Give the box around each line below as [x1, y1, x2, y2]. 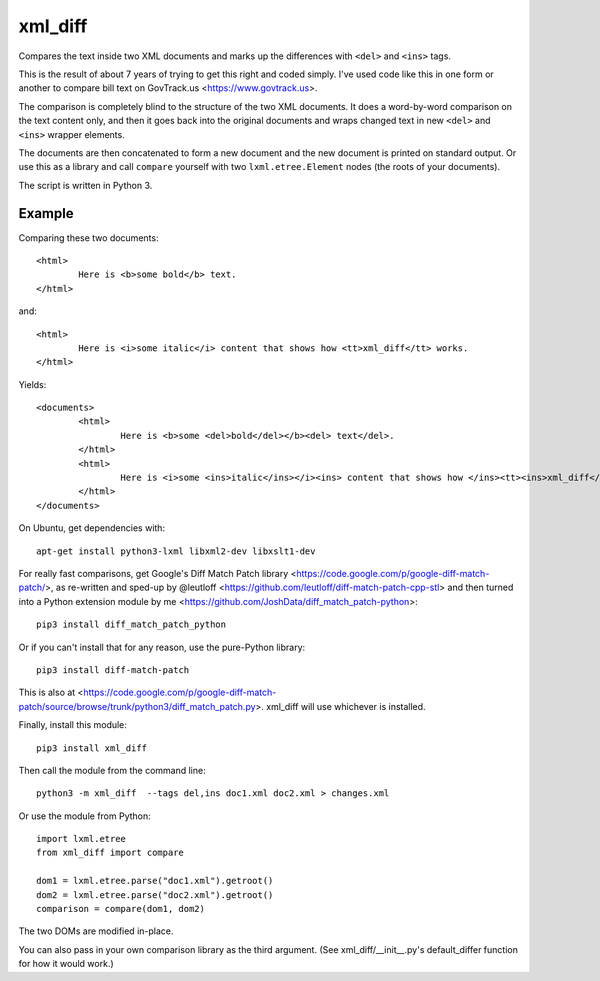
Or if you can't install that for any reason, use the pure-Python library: [18, 641, 306, 653]
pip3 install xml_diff [36, 742, 148, 754]
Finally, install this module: [18, 719, 127, 731]
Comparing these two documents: [18, 231, 159, 244]
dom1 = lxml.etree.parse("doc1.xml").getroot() [36, 875, 274, 887]
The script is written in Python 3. [18, 179, 153, 191]
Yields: [18, 378, 47, 390]
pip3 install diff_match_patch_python [36, 619, 227, 630]
